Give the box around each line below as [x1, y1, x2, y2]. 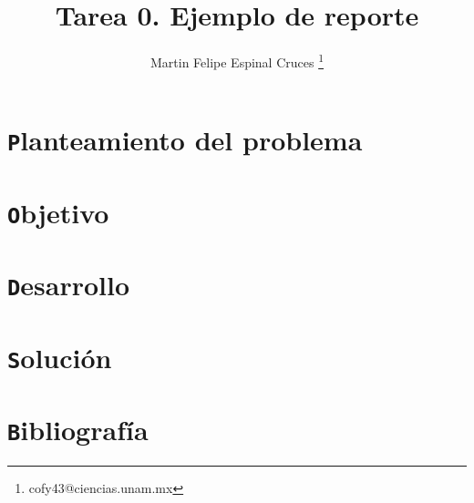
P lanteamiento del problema [7, 121, 363, 159]
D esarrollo [7, 266, 130, 303]
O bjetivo [7, 193, 109, 231]
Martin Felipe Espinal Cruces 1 [149, 50, 325, 71]
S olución [7, 338, 112, 375]
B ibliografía [7, 411, 149, 448]
